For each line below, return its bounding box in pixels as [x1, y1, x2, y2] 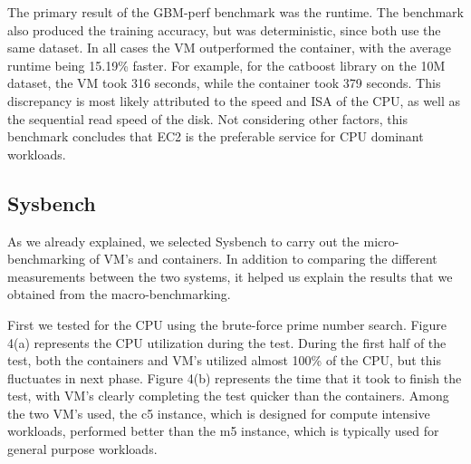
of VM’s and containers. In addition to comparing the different [89, 249, 437, 268]
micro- [363, 231, 399, 250]
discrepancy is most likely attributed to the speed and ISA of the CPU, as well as [7, 91, 461, 110]
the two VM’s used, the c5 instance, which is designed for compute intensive [7, 403, 430, 422]
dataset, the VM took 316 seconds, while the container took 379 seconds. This [7, 73, 441, 92]
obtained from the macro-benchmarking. [7, 285, 231, 304]
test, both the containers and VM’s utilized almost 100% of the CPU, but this [7, 351, 441, 370]
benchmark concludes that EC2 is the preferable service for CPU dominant [7, 127, 424, 146]
